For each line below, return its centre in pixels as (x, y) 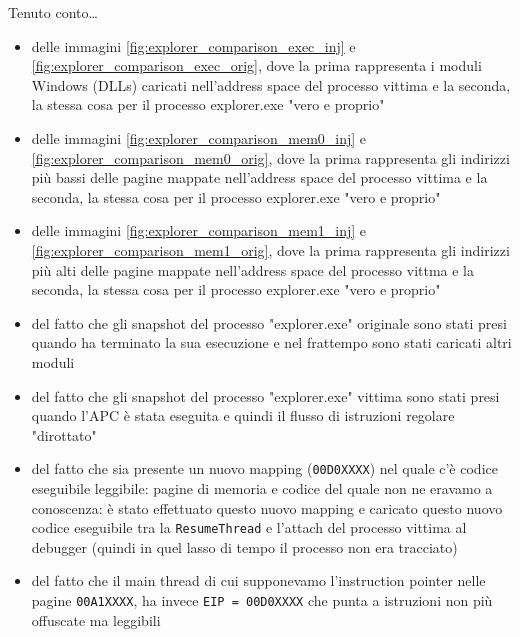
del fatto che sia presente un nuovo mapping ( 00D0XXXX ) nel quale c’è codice (264, 468)
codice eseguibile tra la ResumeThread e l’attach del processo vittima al (249, 527)
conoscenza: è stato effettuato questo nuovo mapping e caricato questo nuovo (267, 507)
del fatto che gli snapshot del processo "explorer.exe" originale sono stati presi (269, 322)
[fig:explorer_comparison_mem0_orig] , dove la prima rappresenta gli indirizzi (270, 157)
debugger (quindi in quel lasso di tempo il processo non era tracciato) (244, 546)
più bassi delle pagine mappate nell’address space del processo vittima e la (259, 177)
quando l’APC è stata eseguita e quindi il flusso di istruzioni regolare (243, 415)
